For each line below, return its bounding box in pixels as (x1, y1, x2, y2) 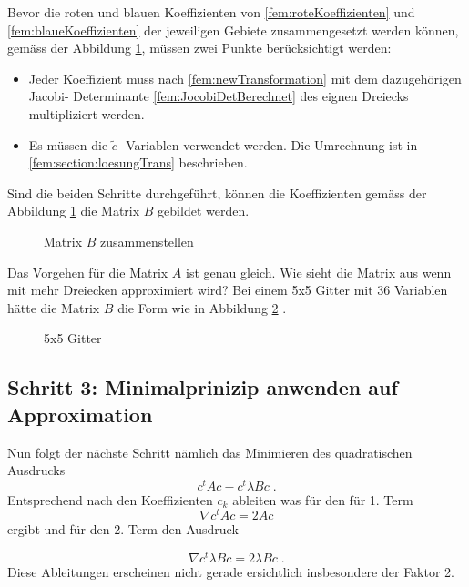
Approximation (7, 400, 153, 428)
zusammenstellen (100, 231, 194, 250)
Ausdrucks (7, 460, 66, 480)
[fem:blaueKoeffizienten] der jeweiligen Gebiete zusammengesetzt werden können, (7, 20, 459, 39)
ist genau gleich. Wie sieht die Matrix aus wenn (186, 262, 452, 281)
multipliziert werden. (28, 104, 145, 123)
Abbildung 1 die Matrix (7, 201, 140, 220)
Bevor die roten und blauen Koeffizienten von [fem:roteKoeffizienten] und (7, 3, 415, 21)
